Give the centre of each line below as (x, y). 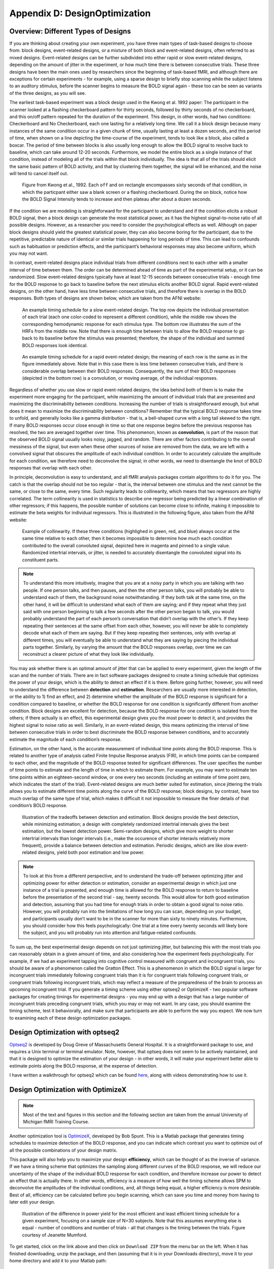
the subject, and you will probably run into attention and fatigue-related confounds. (110, 933)
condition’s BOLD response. (39, 806)
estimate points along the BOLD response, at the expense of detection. (83, 1065)
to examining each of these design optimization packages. (70, 1018)
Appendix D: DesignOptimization (80, 13)
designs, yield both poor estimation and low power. (91, 852)
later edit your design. (32, 1202)
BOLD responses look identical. (55, 345)
